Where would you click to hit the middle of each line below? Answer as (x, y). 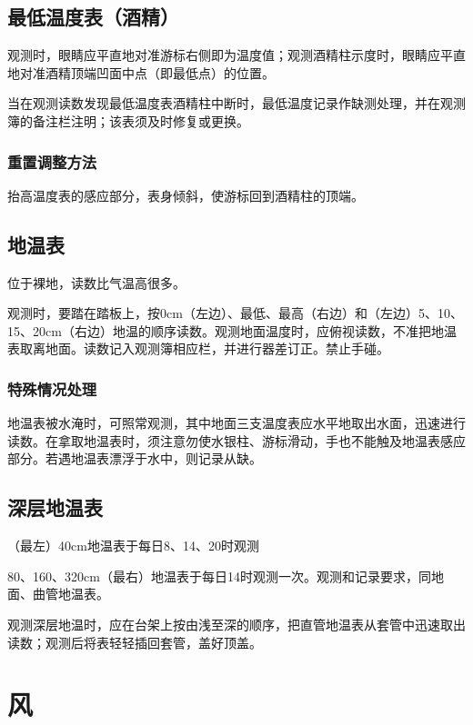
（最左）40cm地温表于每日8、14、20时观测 (133, 546)
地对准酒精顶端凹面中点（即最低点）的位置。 (141, 72)
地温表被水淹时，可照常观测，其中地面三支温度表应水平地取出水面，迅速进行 (236, 423)
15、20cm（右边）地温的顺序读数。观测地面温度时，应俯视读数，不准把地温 (232, 330)
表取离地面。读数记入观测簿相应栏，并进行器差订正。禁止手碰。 (198, 348)
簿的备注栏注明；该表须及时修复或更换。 (128, 120)
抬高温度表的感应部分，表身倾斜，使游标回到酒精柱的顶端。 (186, 195)
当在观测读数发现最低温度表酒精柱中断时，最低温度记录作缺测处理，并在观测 (236, 103)
